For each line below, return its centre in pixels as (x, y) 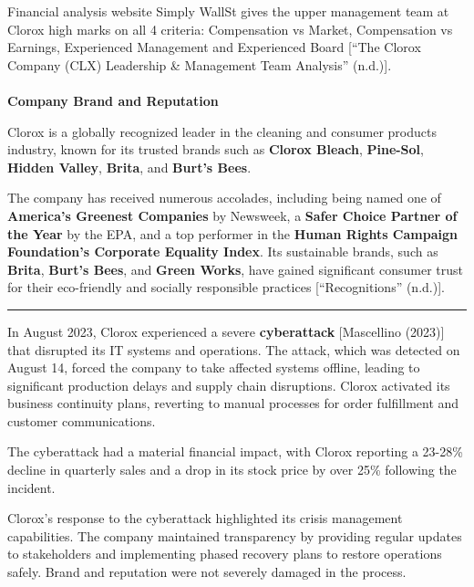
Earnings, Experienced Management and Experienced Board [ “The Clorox (214, 47)
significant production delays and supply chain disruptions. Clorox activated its (229, 385)
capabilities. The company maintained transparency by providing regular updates (235, 535)
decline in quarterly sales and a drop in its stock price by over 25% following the (232, 470)
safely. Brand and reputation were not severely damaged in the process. (207, 572)
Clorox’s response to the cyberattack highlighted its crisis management (205, 518)
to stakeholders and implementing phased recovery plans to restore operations (225, 554)
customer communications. (82, 420)
